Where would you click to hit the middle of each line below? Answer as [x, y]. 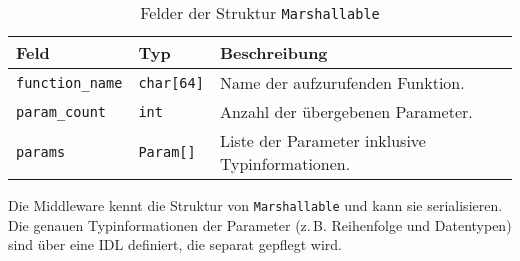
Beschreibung [273, 52]
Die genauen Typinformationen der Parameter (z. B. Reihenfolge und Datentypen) [260, 224]
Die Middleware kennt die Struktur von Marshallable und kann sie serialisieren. [255, 205]
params [41, 152]
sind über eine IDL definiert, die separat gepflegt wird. [175, 244]
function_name [69, 82]
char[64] [171, 82]
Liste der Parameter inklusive [322, 140]
